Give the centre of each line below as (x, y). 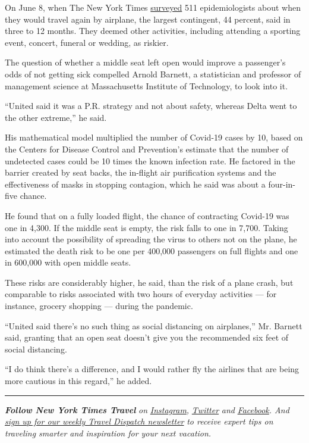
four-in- (282, 184)
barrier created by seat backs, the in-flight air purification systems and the (141, 172)
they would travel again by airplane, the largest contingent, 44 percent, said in (148, 19)
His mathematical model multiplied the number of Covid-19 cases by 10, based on (154, 137)
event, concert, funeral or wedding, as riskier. (87, 42)
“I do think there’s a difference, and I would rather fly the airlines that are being (152, 369)
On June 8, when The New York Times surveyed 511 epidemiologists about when (153, 7)
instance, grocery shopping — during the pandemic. (99, 306)
